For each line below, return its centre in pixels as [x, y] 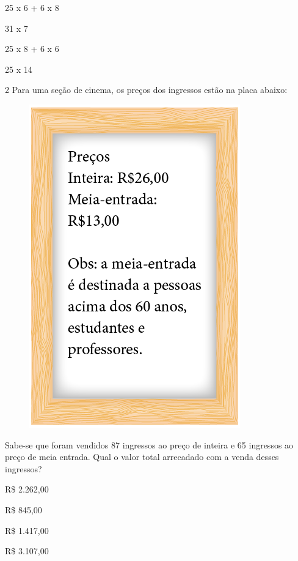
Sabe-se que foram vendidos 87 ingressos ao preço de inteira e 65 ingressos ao [149, 444]
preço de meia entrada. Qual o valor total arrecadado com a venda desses [142, 457]
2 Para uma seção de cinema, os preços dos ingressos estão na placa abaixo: [146, 90]
